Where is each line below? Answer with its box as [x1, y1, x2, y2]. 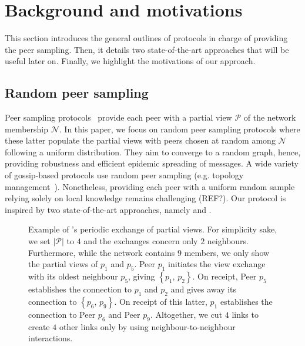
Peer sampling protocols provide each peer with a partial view [5, 111, 232, 124]
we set [28, 235, 51, 247]
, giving [128, 270, 155, 282]
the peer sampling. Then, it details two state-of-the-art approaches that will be [5, 43, 289, 55]
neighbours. [207, 235, 249, 247]
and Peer [108, 308, 140, 320]
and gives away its [170, 283, 237, 295]
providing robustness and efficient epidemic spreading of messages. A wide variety [5, 157, 299, 169]
